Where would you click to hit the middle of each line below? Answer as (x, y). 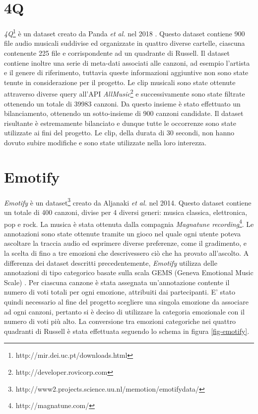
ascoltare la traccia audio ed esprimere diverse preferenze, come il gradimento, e (125, 243)
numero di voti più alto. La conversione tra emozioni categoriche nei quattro (120, 321)
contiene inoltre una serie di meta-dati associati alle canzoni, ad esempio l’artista (127, 62)
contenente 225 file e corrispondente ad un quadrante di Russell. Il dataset (117, 52)
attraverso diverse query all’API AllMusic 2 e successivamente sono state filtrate (125, 93)
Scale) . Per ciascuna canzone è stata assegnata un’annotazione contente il (117, 282)
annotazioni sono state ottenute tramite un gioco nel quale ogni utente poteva (122, 233)
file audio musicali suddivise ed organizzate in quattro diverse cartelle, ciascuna (125, 43)
